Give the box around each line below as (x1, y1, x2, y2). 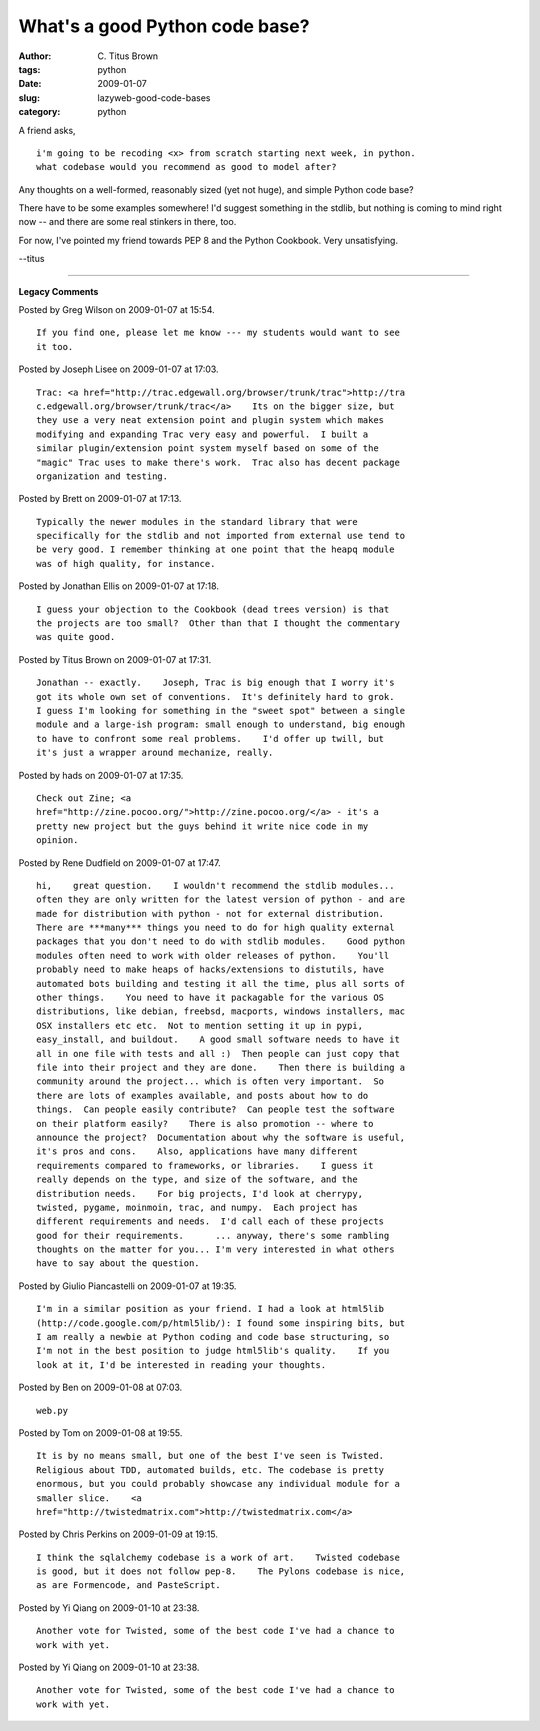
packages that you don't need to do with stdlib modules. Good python (36, 936, 406, 947)
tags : (18, 63, 41, 75)
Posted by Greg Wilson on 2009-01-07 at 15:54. (18, 304, 215, 316)
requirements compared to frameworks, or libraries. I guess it (36, 1160, 374, 1171)
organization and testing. (36, 470, 169, 482)
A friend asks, (18, 124, 76, 136)
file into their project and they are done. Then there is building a (36, 1061, 406, 1073)
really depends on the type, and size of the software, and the (36, 1174, 359, 1185)
